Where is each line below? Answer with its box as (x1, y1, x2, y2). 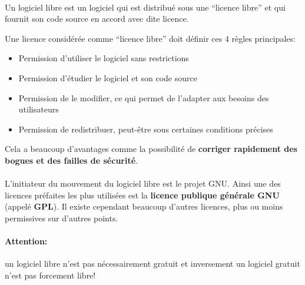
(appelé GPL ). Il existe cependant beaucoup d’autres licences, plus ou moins (5, 200, 283, 213)
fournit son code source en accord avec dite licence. (5, 12, 189, 25)
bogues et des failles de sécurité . (5, 154, 138, 166)
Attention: (5, 235, 48, 247)
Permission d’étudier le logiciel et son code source (18, 71, 197, 84)
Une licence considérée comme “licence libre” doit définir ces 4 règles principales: (5, 32, 296, 44)
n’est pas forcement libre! (5, 269, 96, 281)
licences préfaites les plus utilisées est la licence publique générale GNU (5, 188, 280, 201)
